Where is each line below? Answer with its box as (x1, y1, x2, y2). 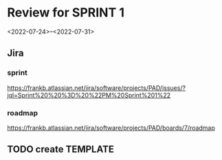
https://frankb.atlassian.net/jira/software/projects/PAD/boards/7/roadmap (7, 124, 215, 132)
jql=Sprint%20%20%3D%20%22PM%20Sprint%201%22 (7, 91, 171, 99)
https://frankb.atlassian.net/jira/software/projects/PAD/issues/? (7, 84, 186, 92)
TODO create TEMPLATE (7, 144, 115, 155)
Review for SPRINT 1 (7, 5, 125, 21)
